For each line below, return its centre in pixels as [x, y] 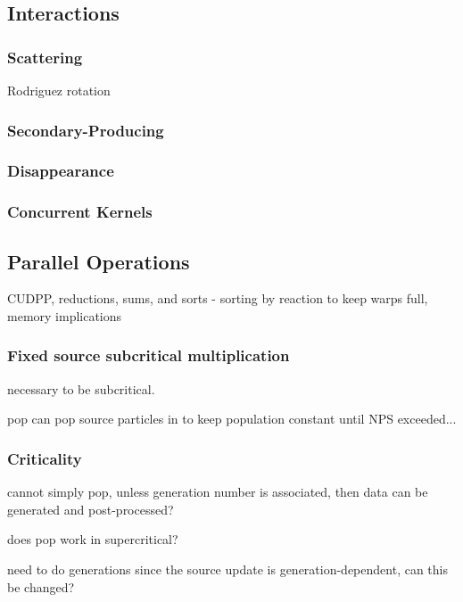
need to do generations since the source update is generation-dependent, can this [227, 569]
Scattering [45, 57]
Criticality [45, 458]
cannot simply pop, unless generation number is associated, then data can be [218, 492]
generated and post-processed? [91, 509]
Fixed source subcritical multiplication [149, 355]
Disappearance [61, 171]
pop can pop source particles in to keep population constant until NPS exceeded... [232, 419]
